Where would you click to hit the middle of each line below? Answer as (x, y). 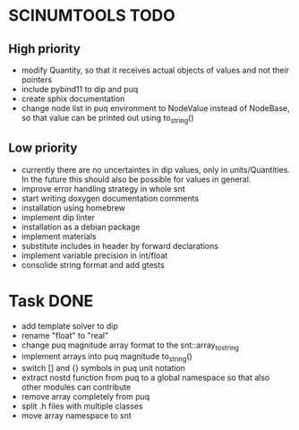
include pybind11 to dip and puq (80, 89)
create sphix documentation (73, 99)
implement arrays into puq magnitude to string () (107, 357)
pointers (37, 80)
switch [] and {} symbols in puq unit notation (103, 368)
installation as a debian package (81, 227)
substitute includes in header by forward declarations (120, 245)
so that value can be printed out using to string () (107, 119)
